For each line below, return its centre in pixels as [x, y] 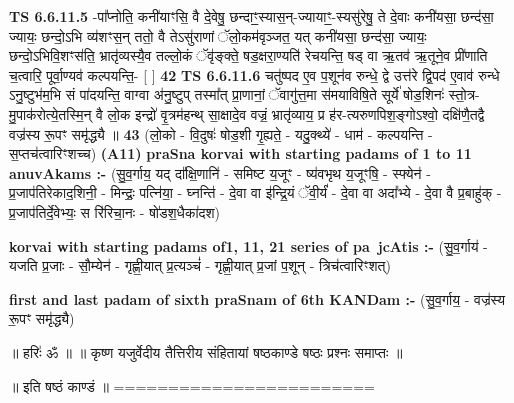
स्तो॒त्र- [464, 94]
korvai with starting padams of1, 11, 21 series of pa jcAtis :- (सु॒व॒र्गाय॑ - [248, 245]
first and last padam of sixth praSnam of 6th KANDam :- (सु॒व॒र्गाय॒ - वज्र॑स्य [257, 298]
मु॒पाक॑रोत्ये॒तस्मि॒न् [50, 113]
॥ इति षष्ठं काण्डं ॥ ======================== [192, 385]
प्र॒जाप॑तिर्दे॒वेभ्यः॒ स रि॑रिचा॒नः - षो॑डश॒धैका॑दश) [115, 211]
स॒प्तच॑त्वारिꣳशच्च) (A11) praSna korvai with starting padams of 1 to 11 [240, 153]
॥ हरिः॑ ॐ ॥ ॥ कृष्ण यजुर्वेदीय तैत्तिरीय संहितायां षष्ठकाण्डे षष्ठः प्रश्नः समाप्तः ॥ [206, 351]
